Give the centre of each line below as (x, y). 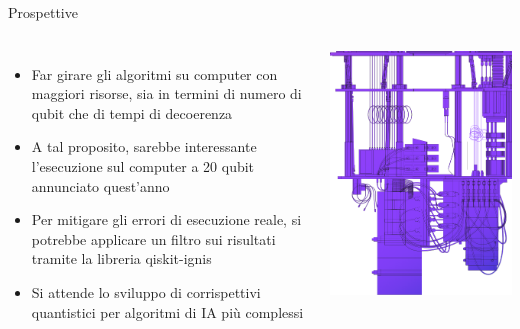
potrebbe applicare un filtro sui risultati (153, 238)
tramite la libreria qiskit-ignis (121, 258)
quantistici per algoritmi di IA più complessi (167, 311)
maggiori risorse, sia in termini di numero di (166, 93)
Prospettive (43, 12)
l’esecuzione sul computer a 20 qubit (143, 165)
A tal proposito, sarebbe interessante (144, 146)
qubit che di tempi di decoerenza (132, 112)
